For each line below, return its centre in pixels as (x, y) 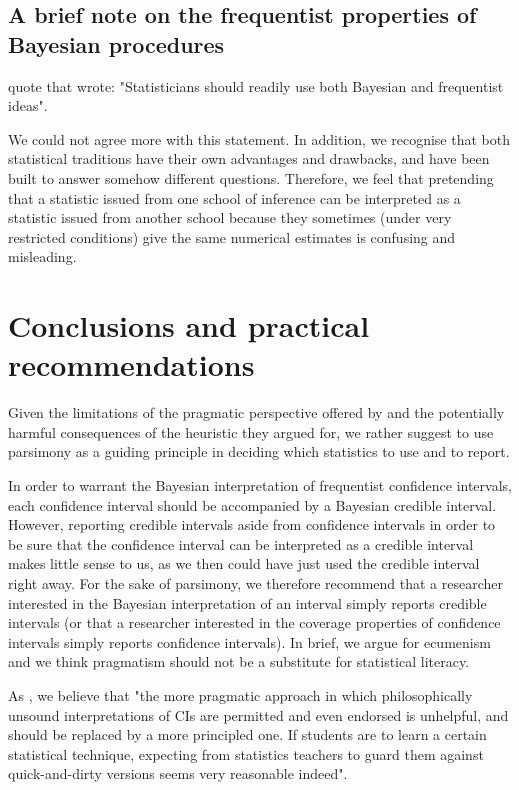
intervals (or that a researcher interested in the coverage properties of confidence (254, 622)
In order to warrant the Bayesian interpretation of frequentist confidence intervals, (260, 485)
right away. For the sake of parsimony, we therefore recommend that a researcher (256, 583)
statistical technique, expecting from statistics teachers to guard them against (246, 753)
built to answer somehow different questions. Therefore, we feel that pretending (251, 177)
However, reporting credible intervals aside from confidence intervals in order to (252, 524)
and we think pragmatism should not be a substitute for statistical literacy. (239, 661)
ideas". (28, 105)
